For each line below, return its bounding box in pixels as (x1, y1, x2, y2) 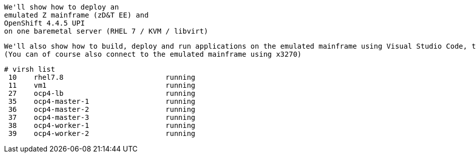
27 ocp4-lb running (8, 89, 196, 97)
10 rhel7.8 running (8, 73, 196, 81)
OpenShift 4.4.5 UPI (4, 19, 85, 27)
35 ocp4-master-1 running (8, 97, 196, 105)
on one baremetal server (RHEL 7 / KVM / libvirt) (4, 27, 208, 35)
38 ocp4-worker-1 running (8, 121, 196, 129)
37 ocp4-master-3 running (8, 113, 196, 121)
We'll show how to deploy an (4, 3, 119, 11)
